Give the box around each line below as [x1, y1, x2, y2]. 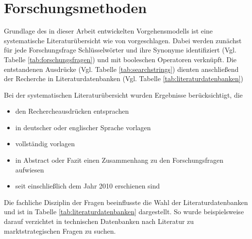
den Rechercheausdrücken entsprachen [15, 106, 129, 116]
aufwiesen [15, 164, 44, 174]
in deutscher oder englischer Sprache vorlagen [15, 122, 151, 132]
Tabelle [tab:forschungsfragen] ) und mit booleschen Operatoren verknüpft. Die [4, 54, 237, 64]
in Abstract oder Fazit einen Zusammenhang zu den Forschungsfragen [15, 155, 224, 165]
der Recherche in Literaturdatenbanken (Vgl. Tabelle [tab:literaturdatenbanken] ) [4, 73, 244, 84]
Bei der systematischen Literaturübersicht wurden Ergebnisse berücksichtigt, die [4, 89, 243, 100]
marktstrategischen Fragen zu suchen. [4, 225, 116, 236]
